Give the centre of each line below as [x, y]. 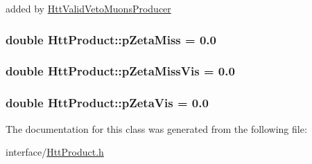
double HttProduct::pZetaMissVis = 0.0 [120, 71]
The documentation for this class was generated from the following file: [156, 128]
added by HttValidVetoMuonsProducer [88, 8]
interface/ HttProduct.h [55, 152]
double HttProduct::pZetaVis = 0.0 [107, 103]
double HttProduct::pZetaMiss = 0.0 [111, 39]
